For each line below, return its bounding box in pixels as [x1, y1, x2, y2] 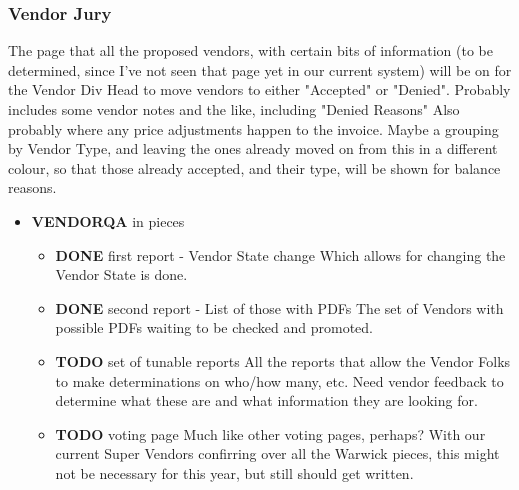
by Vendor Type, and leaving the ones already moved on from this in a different [8, 138, 498, 159]
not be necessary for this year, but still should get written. [55, 462, 414, 483]
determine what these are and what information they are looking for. [55, 390, 478, 411]
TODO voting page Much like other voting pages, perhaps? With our [55, 423, 486, 444]
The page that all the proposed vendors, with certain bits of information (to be [8, 40, 493, 61]
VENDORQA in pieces [31, 210, 185, 231]
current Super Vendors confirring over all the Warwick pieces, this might [55, 443, 500, 464]
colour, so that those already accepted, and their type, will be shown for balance [8, 157, 501, 178]
